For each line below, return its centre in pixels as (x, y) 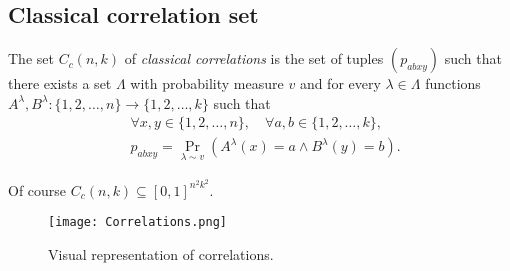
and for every (340, 83)
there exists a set (60, 83)
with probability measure (207, 83)
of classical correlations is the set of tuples (254, 58)
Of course (37, 189)
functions (453, 83)
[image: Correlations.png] (137, 222)
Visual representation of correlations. (161, 253)
